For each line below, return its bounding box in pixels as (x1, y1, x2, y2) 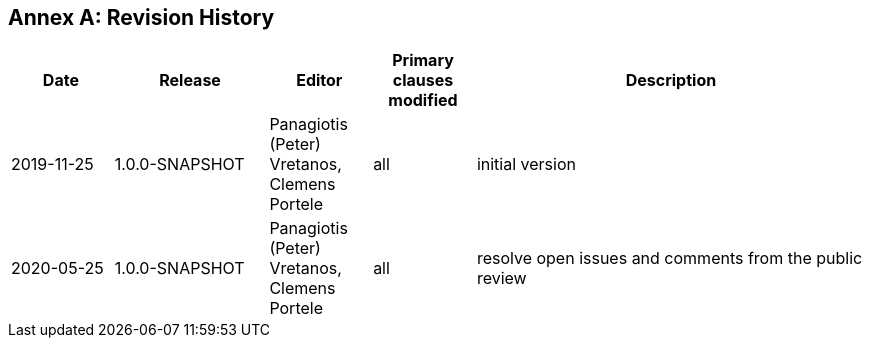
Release (159, 70, 221, 91)
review (476, 268, 527, 289)
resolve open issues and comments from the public (476, 248, 863, 269)
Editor (296, 70, 343, 91)
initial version (476, 154, 576, 175)
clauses (392, 70, 454, 91)
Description (625, 70, 717, 91)
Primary (392, 50, 454, 71)
